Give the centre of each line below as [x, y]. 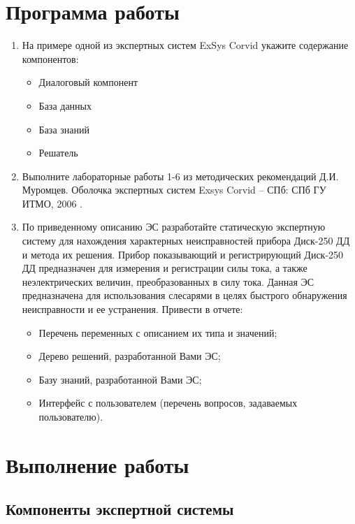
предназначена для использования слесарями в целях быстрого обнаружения [184, 295]
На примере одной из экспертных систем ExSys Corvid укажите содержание [185, 45]
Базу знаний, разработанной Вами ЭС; [120, 379]
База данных [65, 105]
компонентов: [50, 58]
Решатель [58, 153]
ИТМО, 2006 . [52, 203]
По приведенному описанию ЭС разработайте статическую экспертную [174, 227]
